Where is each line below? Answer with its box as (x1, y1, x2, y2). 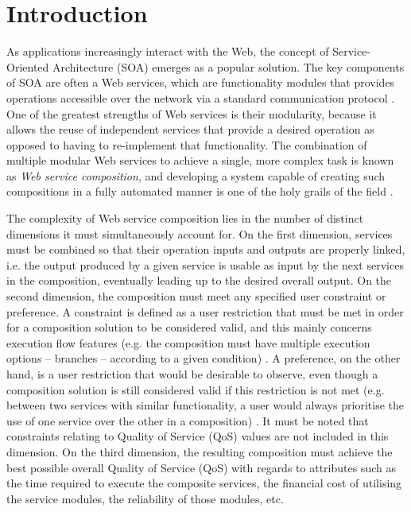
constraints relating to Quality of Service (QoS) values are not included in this (6, 428, 389, 444)
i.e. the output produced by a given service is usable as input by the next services (6, 256, 404, 273)
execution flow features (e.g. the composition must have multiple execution (6, 334, 370, 351)
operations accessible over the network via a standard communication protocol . (6, 89, 395, 106)
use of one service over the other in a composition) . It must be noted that (6, 412, 369, 429)
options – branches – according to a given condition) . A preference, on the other (6, 350, 401, 367)
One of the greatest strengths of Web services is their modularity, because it (6, 105, 377, 122)
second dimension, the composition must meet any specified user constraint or (6, 288, 386, 304)
